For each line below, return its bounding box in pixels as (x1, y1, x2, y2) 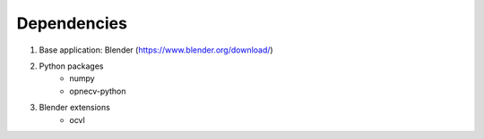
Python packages (39, 61, 104, 71)
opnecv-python (69, 86, 126, 96)
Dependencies (16, 13, 127, 33)
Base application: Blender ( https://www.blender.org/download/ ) (39, 45, 273, 55)
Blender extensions (39, 102, 111, 113)
